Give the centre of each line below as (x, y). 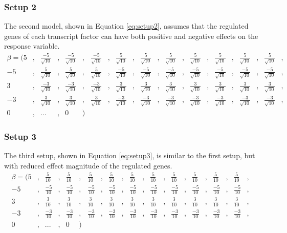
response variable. (32, 46)
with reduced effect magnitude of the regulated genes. (88, 165)
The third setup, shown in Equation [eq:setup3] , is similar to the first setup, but (130, 155)
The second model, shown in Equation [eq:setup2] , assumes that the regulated (126, 26)
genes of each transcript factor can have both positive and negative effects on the (131, 36)
